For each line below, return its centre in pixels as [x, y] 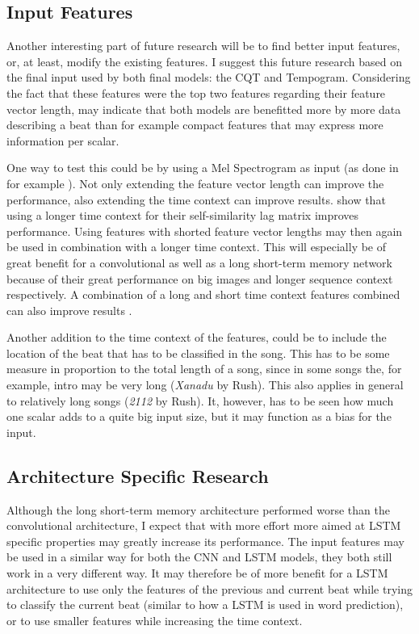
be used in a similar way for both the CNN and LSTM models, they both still [199, 557]
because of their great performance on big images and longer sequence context [200, 278]
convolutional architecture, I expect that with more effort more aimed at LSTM [204, 525]
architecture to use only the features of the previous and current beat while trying [209, 588]
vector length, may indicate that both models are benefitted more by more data [204, 109]
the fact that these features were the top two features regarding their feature [196, 92]
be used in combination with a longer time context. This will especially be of [197, 247]
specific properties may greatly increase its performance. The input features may [205, 541]
